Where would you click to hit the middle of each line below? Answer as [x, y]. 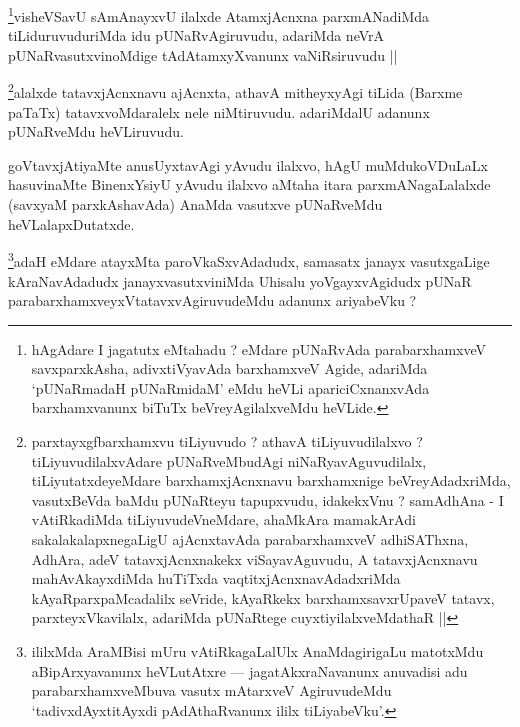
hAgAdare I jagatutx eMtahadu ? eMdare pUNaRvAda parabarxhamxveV [259, 348]
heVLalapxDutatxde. [71, 223]
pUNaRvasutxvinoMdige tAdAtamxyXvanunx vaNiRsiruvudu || [203, 54]
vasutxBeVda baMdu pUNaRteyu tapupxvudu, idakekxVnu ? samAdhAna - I [267, 499]
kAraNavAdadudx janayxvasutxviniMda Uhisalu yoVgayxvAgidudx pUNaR [240, 280]
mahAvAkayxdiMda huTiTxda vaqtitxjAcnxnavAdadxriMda [216, 578]
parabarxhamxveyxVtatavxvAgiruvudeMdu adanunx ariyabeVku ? [212, 300]
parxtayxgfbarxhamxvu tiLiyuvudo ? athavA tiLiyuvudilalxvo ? [227, 441]
